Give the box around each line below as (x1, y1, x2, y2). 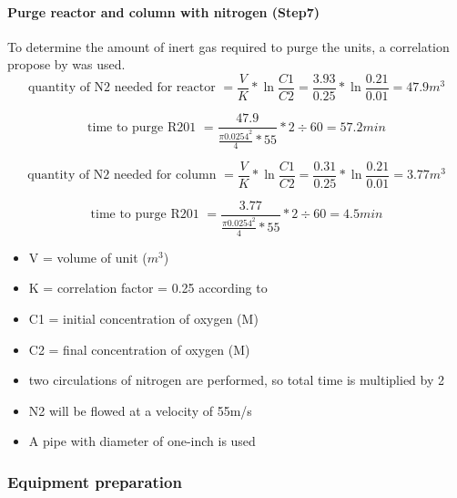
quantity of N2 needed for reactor (27, 81, 216, 95)
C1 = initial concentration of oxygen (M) (28, 308, 259, 327)
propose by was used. (7, 55, 126, 74)
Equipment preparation (7, 470, 182, 493)
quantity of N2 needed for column (27, 169, 217, 182)
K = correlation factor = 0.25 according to (28, 278, 268, 297)
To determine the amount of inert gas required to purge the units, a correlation (7, 36, 450, 56)
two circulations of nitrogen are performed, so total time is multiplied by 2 (28, 370, 444, 389)
